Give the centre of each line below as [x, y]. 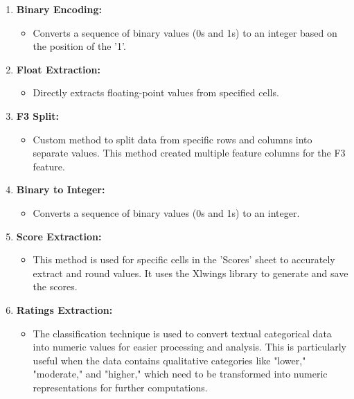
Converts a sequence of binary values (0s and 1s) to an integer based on [185, 32]
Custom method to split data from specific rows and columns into [172, 139]
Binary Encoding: [59, 9]
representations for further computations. [120, 387]
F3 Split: [37, 115]
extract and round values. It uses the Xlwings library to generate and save [191, 273]
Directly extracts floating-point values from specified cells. [156, 92]
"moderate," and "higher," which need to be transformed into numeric [180, 374]
